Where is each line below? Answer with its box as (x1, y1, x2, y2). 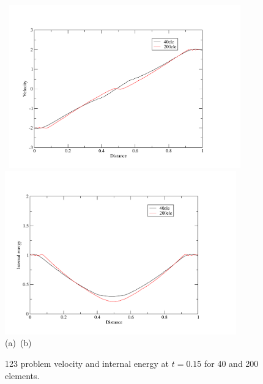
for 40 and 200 (204, 356, 259, 369)
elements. (5, 369, 40, 382)
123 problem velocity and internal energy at (5, 356, 169, 369)
